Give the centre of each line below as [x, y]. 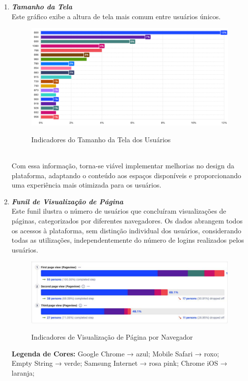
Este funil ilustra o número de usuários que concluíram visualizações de [119, 211]
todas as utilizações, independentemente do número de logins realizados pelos [128, 240]
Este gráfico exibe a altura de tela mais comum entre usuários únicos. [116, 16]
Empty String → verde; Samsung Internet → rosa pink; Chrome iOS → [119, 363]
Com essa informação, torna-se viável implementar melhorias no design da [123, 166]
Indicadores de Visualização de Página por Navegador [112, 337]
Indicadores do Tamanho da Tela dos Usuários [101, 139]
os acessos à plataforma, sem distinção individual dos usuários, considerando [126, 230]
